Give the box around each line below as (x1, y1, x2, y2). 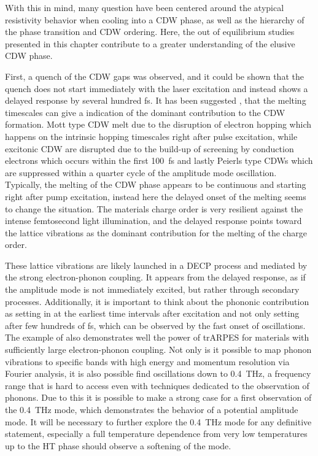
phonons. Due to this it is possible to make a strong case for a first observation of (5, 391, 312, 404)
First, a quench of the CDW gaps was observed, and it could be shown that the (5, 69, 304, 82)
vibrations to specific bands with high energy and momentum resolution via (5, 355, 290, 368)
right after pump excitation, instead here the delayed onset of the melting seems (5, 190, 306, 203)
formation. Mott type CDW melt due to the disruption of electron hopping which (5, 118, 311, 131)
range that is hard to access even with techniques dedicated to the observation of (5, 379, 309, 392)
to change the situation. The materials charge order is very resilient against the (5, 202, 303, 215)
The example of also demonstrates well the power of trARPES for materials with (5, 331, 309, 344)
